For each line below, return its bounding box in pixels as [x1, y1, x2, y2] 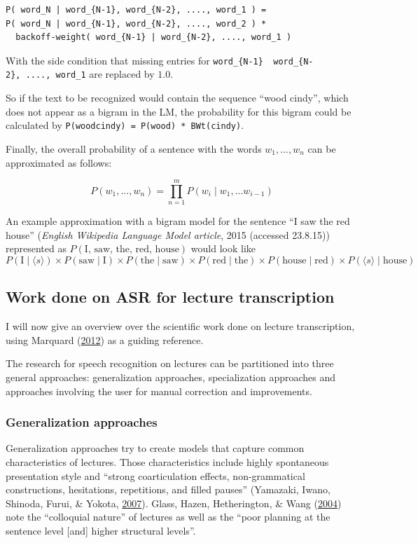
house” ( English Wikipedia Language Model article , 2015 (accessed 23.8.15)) [6, 227, 330, 242]
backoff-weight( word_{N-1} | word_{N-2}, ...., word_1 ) [15, 32, 292, 43]
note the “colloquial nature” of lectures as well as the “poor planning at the [6, 509, 330, 524]
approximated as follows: [6, 155, 112, 170]
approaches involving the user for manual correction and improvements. [6, 383, 312, 398]
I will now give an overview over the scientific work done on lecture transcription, [6, 319, 355, 334]
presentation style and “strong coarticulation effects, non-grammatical [6, 468, 305, 483]
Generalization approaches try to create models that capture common [6, 441, 305, 455]
